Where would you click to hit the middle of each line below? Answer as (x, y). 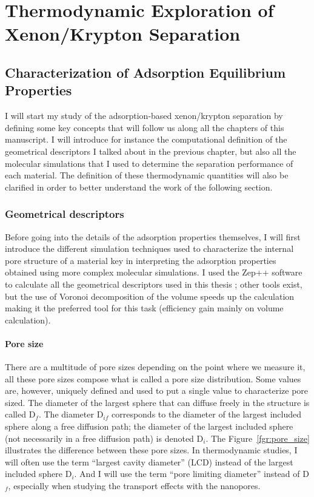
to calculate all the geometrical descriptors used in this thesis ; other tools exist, (154, 284)
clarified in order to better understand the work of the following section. (139, 187)
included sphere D (38, 474)
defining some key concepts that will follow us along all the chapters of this (145, 127)
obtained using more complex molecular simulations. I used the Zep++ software (154, 272)
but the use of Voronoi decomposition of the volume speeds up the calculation (150, 296)
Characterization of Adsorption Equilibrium (145, 72)
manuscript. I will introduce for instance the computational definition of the (146, 139)
